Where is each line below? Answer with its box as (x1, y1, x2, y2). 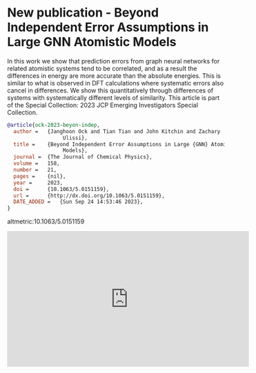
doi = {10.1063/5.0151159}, (13, 185, 110, 192)
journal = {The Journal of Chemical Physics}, (13, 154, 153, 161)
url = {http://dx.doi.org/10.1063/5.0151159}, (13, 192, 166, 199)
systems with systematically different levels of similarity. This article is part (7, 93, 220, 101)
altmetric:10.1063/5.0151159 (7, 217, 85, 225)
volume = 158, (13, 160, 60, 167)
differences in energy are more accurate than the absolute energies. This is (7, 71, 221, 80)
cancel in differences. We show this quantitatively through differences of (7, 86, 214, 94)
